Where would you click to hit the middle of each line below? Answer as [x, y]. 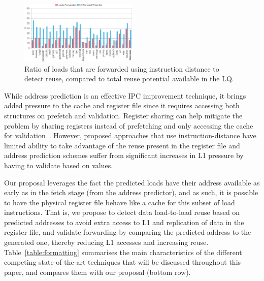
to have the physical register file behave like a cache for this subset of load [120, 202]
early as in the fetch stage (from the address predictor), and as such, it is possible [131, 192]
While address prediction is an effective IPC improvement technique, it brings [125, 95]
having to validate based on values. [59, 165]
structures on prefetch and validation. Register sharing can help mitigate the [123, 115]
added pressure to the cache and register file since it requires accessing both [122, 105]
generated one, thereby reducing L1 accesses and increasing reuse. [106, 242]
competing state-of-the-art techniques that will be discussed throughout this [123, 262]
